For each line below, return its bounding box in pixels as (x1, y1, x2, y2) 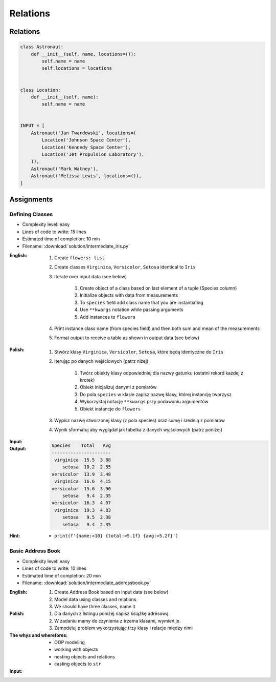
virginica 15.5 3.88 (54, 457, 111, 463)
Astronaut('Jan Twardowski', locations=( (31, 130, 136, 136)
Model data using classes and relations (54, 596, 136, 602)
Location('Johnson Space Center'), (41, 137, 131, 143)
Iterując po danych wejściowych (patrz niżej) (54, 358, 149, 364)
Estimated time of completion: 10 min (22, 236, 100, 242)
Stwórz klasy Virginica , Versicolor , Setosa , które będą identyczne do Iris (54, 348, 224, 355)
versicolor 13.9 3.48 (51, 471, 111, 477)
